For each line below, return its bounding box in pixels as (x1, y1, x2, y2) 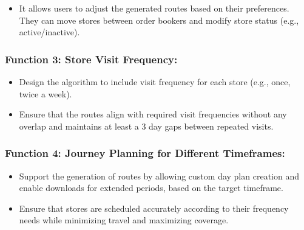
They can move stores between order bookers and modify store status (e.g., (19, 13, 299, 26)
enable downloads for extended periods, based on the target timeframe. (19, 181, 283, 194)
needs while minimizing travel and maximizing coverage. (19, 214, 229, 226)
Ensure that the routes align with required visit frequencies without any (19, 108, 287, 120)
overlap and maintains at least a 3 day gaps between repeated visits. (19, 119, 274, 132)
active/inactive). (19, 26, 80, 38)
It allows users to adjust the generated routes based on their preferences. (19, 2, 289, 14)
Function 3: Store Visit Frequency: (5, 51, 178, 66)
